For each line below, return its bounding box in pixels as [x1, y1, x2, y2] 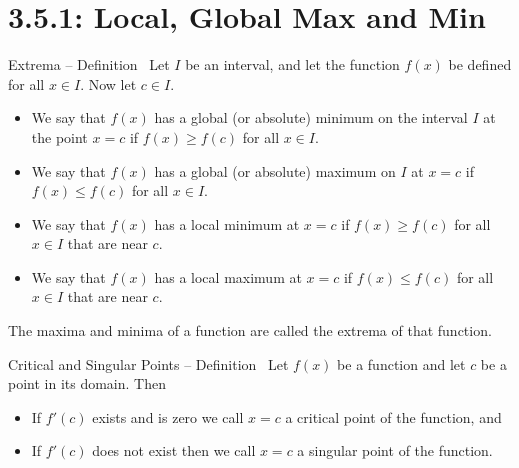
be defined [448, 54, 512, 75]
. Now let [80, 73, 137, 94]
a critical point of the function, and [285, 406, 502, 427]
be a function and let [337, 353, 466, 374]
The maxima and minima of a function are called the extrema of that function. [8, 320, 492, 341]
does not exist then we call [92, 440, 256, 461]
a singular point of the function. [297, 440, 493, 461]
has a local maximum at [154, 266, 302, 287]
